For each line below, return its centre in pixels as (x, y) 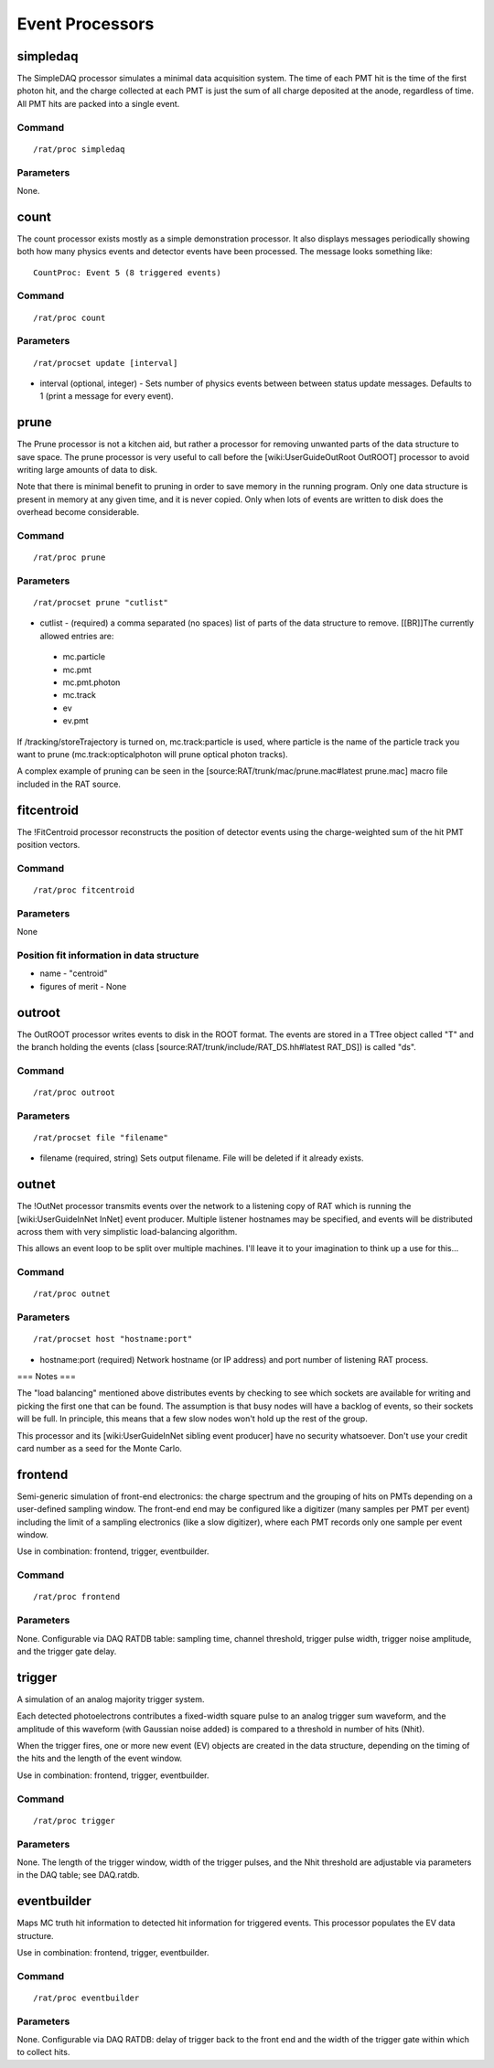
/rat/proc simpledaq (79, 149)
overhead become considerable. (78, 512)
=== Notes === (47, 1377)
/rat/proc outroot (75, 1092)
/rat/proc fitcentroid (84, 890)
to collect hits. (43, 2052)
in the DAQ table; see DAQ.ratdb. (79, 1875)
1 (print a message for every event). (107, 396)
